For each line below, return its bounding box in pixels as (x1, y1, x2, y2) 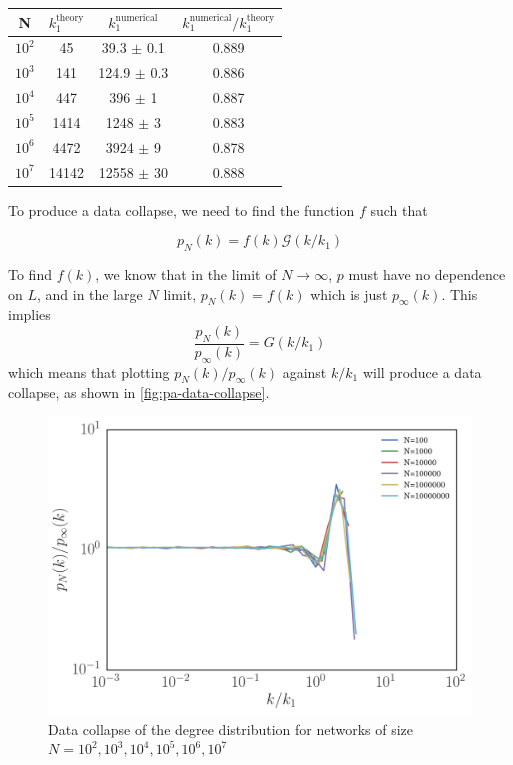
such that (370, 199, 428, 220)
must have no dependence (348, 264, 506, 285)
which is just (310, 283, 388, 304)
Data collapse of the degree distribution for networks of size (48, 718, 414, 739)
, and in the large (37, 283, 143, 304)
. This (441, 283, 478, 304)
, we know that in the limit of (95, 264, 277, 285)
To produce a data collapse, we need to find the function (8, 199, 355, 220)
